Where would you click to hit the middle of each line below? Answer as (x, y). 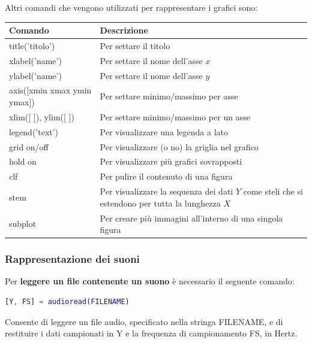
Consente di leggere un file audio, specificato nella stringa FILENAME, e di (144, 321)
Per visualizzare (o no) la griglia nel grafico (179, 146)
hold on (23, 161)
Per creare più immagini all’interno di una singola (191, 218)
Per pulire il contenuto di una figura (166, 176)
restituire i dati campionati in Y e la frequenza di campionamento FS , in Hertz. (151, 333)
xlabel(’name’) (35, 60)
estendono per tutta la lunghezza (160, 203)
